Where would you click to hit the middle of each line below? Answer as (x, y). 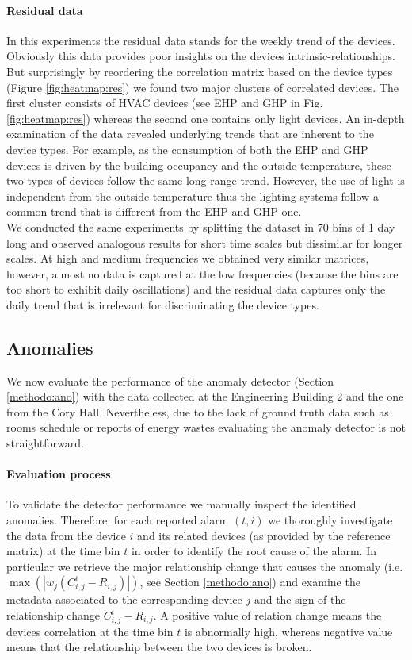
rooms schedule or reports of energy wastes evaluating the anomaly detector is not (206, 427)
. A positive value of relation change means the (267, 615)
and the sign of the (300, 599)
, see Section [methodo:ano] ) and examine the (250, 582)
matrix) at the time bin (63, 551)
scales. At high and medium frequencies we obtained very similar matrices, (188, 258)
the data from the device (66, 535)
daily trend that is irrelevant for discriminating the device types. (163, 304)
